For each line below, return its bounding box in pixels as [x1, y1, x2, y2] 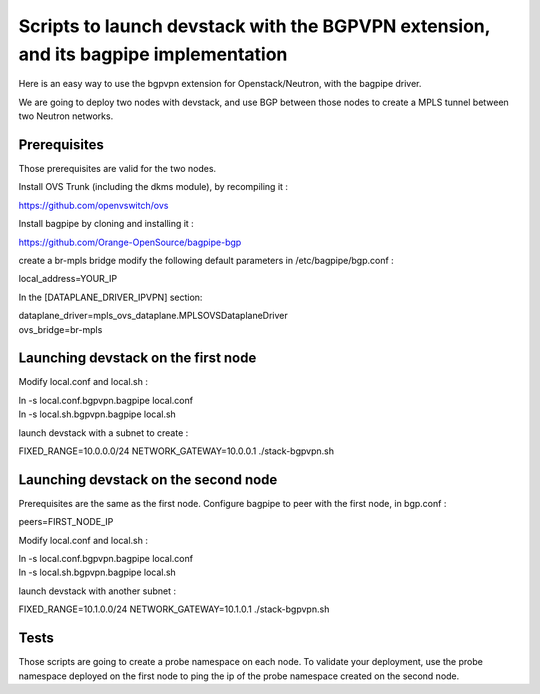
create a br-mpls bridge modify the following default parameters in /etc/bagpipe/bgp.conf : [18, 254, 394, 266]
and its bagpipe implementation [18, 43, 288, 65]
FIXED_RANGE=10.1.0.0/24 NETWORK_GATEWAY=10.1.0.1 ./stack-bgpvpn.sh [18, 603, 330, 615]
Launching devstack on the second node [18, 471, 278, 488]
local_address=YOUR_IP [18, 273, 118, 285]
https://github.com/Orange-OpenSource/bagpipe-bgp [18, 236, 242, 248]
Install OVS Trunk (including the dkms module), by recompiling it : [18, 181, 289, 193]
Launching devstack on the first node [18, 350, 257, 367]
